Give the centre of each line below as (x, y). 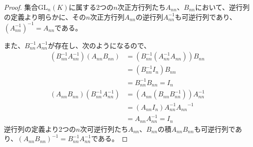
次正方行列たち (141, 7)
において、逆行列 (222, 7)
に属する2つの (91, 7)
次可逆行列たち (104, 129)
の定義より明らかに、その (45, 16)
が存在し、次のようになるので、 (99, 45)
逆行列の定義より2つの (40, 129)
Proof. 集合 (21, 7)
